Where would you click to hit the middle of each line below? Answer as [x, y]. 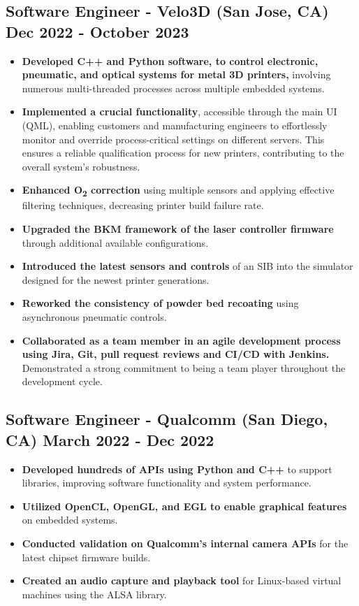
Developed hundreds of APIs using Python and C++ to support [177, 469]
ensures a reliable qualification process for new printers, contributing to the [183, 153]
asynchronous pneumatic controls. [94, 317]
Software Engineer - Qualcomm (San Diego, [167, 419]
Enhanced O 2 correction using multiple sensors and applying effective [178, 191]
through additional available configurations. [115, 242]
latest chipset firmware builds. [86, 557]
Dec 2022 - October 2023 [97, 31]
